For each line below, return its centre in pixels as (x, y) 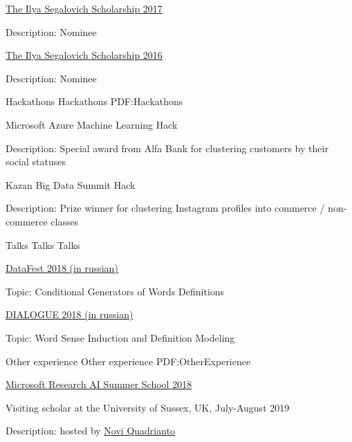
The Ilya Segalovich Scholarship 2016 (84, 55)
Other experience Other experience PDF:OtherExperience (128, 361)
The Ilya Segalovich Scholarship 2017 (84, 8)
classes (65, 221)
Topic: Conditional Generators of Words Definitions (115, 291)
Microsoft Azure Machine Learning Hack (92, 124)
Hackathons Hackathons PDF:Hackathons (94, 101)
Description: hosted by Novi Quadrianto (91, 431)
